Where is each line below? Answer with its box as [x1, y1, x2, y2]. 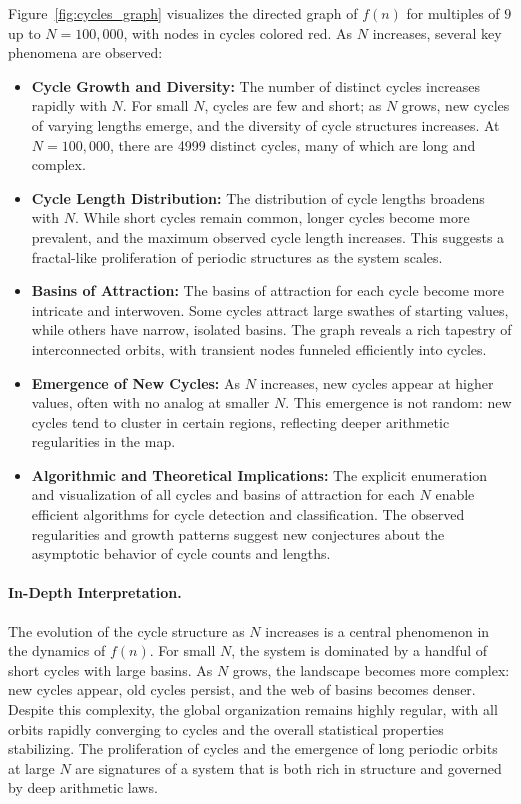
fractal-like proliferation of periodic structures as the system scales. [31, 246, 443, 267]
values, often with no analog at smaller [31, 392, 270, 413]
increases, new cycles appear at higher [260, 372, 494, 393]
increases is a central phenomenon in [265, 620, 490, 641]
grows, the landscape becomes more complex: [232, 659, 510, 680]
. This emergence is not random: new [285, 392, 512, 413]
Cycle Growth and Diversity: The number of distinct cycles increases [31, 75, 480, 96]
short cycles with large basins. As [8, 659, 213, 680]
